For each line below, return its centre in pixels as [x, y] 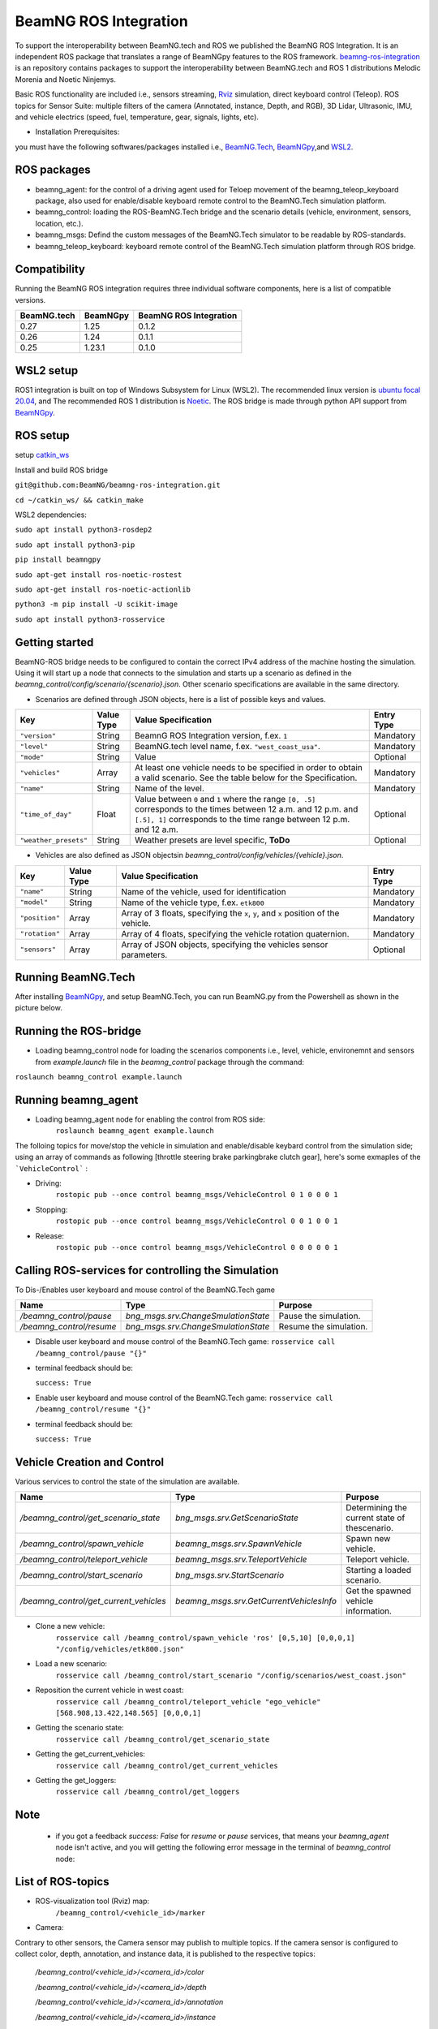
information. [369, 1611]
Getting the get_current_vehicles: [90, 1754]
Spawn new [368, 1539]
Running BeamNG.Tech [75, 977]
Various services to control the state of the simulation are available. [127, 1481]
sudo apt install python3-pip [75, 545]
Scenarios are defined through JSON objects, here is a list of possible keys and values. [180, 699]
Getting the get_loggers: [76, 1780]
